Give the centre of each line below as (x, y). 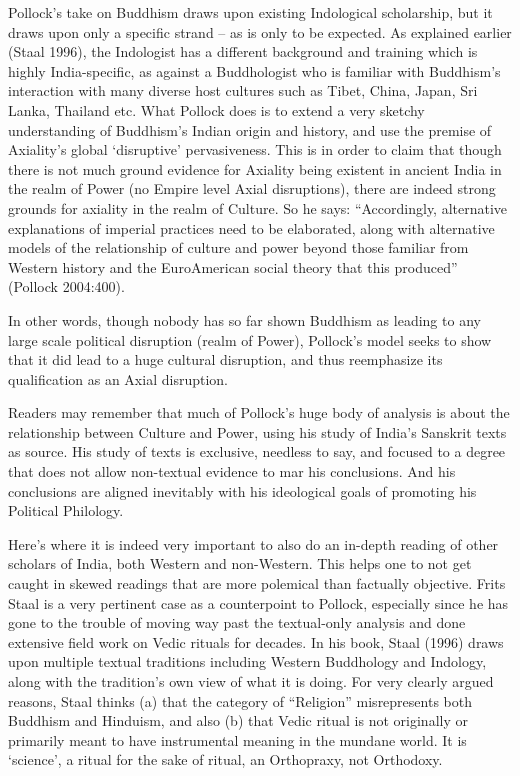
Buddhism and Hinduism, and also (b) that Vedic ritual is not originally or (238, 720)
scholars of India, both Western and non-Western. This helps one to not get (240, 563)
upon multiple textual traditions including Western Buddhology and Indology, (247, 661)
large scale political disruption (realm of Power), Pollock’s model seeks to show (250, 339)
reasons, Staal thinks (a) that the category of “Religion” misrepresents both (240, 700)
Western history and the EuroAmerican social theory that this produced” (233, 266)
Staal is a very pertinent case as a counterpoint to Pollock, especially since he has (258, 602)
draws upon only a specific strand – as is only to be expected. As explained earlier (260, 31)
